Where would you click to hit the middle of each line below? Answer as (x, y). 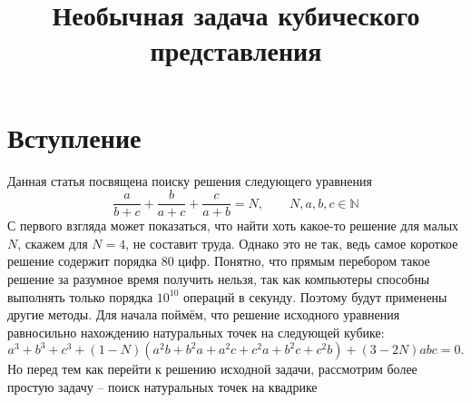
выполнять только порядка (80, 296)
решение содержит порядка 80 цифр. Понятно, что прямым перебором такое (219, 261)
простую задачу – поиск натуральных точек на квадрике (162, 386)
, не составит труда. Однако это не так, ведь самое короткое (292, 243)
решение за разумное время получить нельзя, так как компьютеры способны (219, 278)
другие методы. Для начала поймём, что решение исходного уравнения (204, 314)
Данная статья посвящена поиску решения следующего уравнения (190, 180)
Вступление (74, 137)
